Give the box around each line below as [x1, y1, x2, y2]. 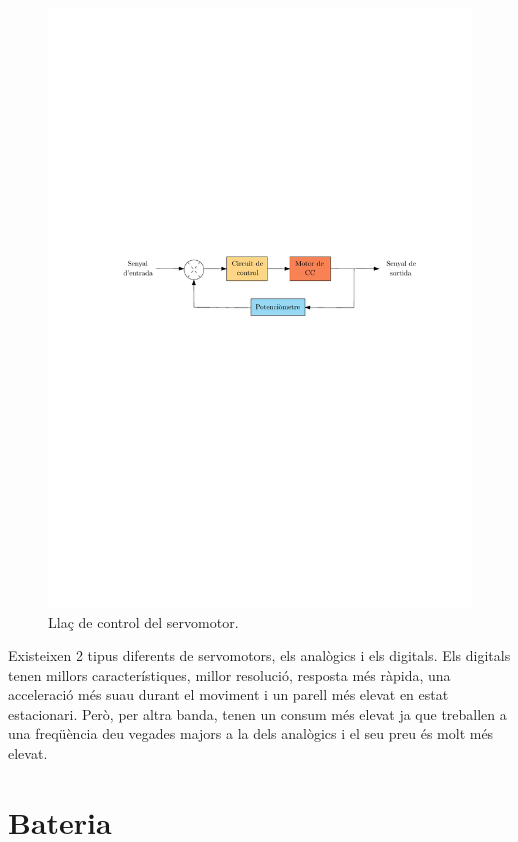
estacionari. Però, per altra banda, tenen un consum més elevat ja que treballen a [8, 703, 507, 724]
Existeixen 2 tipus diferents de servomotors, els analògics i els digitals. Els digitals [8, 645, 511, 666]
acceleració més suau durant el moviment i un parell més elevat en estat [8, 684, 449, 705]
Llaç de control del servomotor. [48, 611, 239, 632]
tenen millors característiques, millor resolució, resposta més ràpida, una [8, 664, 451, 685]
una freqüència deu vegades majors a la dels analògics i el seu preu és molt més [8, 723, 494, 744]
